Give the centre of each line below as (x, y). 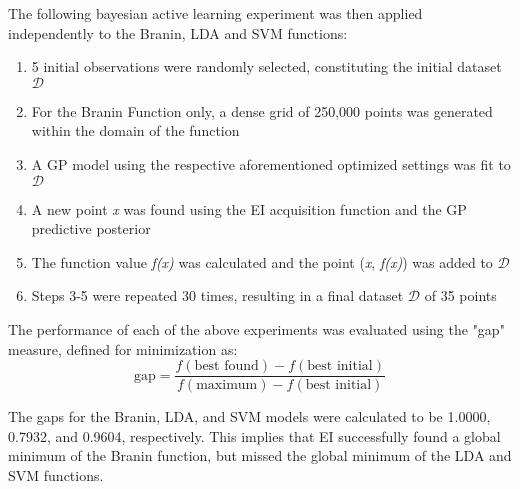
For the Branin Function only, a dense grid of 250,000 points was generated (262, 110)
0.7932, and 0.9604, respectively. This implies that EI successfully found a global (254, 435)
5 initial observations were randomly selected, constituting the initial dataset (266, 66)
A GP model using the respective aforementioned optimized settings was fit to (271, 163)
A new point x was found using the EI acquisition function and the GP (249, 208)
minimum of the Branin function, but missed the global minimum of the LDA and (260, 455)
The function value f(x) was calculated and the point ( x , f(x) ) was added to (262, 261)
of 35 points (460, 295)
